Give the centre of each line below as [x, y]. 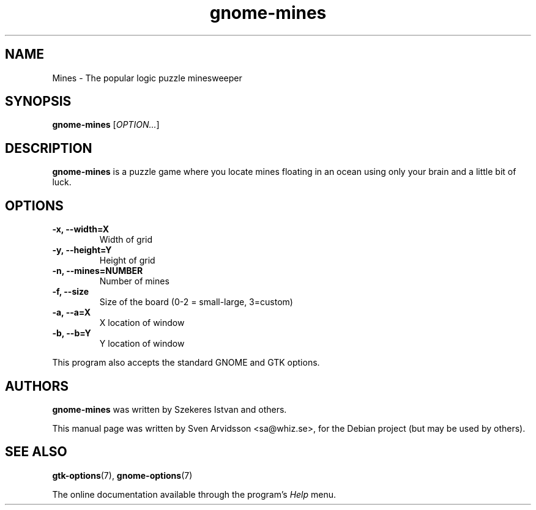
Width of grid [126, 240]
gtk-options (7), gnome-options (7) [122, 475]
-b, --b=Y [72, 333]
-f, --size [71, 292]
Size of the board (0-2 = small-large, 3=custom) [196, 302]
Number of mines [134, 281]
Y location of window [142, 344]
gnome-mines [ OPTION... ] [106, 125]
